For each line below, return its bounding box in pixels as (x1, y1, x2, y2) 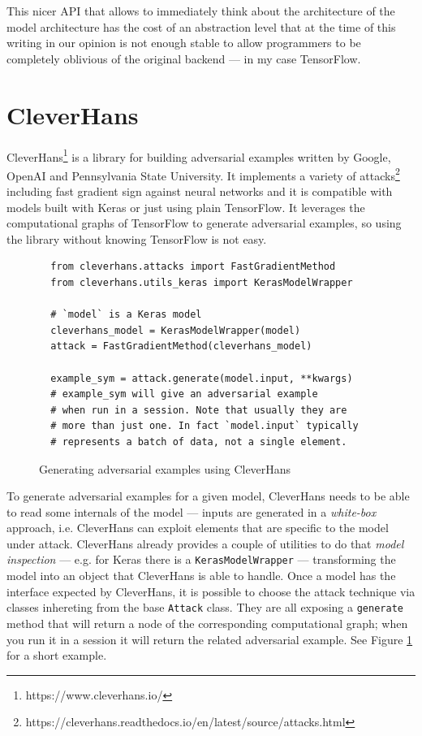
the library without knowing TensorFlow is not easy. (6, 230, 267, 247)
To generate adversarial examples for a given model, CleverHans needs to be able (6, 487, 410, 504)
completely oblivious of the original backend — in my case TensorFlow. (6, 50, 361, 67)
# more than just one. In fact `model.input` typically (50, 420, 359, 432)
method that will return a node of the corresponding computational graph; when (6, 614, 408, 631)
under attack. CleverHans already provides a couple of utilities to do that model (6, 535, 404, 552)
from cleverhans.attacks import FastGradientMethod (50, 261, 336, 273)
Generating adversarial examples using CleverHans (39, 460, 291, 477)
